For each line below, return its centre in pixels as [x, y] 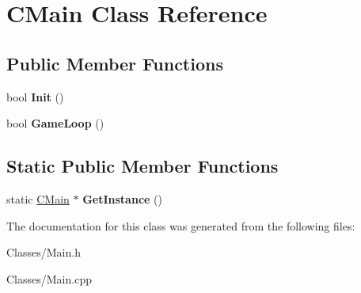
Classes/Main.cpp [49, 278]
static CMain [38, 198]
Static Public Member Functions [142, 166]
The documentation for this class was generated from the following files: [181, 225]
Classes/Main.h [44, 252]
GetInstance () [122, 198]
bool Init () [35, 96]
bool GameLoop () [55, 123]
